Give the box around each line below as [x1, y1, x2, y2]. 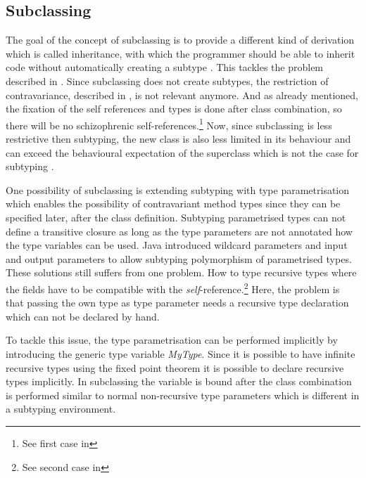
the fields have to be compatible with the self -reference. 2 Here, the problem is [6, 279, 340, 296]
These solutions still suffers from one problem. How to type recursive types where [6, 265, 357, 280]
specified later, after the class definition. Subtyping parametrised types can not [6, 209, 346, 224]
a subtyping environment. [6, 401, 116, 416]
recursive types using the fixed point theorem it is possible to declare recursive [6, 360, 344, 375]
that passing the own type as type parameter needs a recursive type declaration [6, 295, 349, 310]
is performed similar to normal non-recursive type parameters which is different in [6, 387, 360, 402]
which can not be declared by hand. [6, 309, 160, 323]
